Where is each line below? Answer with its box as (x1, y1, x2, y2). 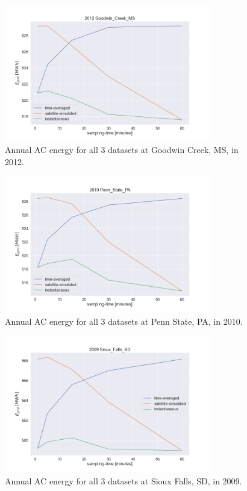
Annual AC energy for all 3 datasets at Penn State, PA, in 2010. (5, 314, 243, 327)
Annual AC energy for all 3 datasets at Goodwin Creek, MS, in (5, 143, 239, 156)
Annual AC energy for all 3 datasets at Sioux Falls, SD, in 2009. (5, 474, 242, 487)
